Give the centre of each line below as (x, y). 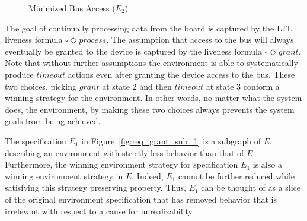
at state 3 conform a (243, 86)
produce (19, 74)
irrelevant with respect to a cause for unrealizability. (100, 211)
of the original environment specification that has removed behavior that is (141, 199)
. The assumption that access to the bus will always (200, 40)
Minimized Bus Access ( (72, 8)
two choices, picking (41, 86)
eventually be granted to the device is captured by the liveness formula (133, 51)
